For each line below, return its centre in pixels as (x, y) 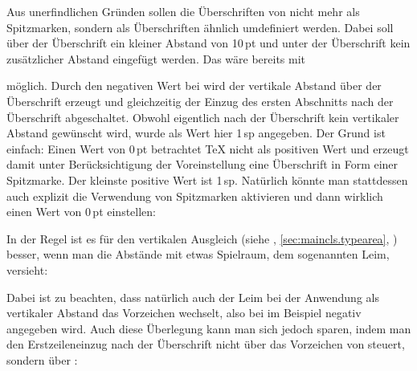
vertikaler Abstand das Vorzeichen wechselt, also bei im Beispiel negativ (184, 313)
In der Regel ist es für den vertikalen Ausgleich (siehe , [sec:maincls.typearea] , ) (202, 238)
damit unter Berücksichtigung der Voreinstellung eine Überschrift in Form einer (202, 164)
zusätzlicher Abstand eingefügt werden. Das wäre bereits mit (156, 58)
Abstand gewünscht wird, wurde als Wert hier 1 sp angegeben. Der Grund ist (196, 133)
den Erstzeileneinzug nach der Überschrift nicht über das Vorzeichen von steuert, (206, 344)
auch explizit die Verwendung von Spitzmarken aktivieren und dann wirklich (195, 196)
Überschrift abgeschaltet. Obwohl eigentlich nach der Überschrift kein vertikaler (203, 117)
